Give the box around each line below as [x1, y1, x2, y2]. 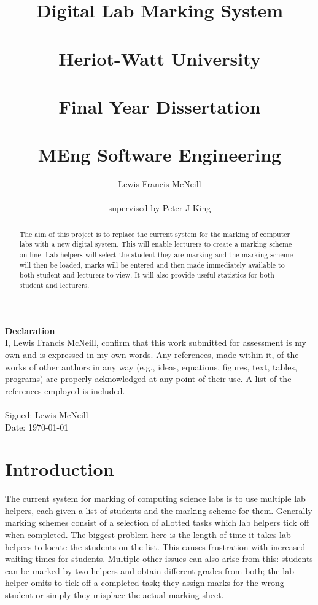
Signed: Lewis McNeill [5, 408, 88, 421]
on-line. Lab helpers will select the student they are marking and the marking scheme [19, 249, 293, 260]
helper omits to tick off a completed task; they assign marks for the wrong [5, 576, 284, 589]
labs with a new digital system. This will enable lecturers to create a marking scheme [19, 239, 292, 249]
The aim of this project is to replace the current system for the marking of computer [19, 228, 290, 239]
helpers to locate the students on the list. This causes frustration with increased [5, 540, 306, 553]
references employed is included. [5, 384, 125, 397]
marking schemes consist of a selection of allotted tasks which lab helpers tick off [5, 516, 309, 529]
